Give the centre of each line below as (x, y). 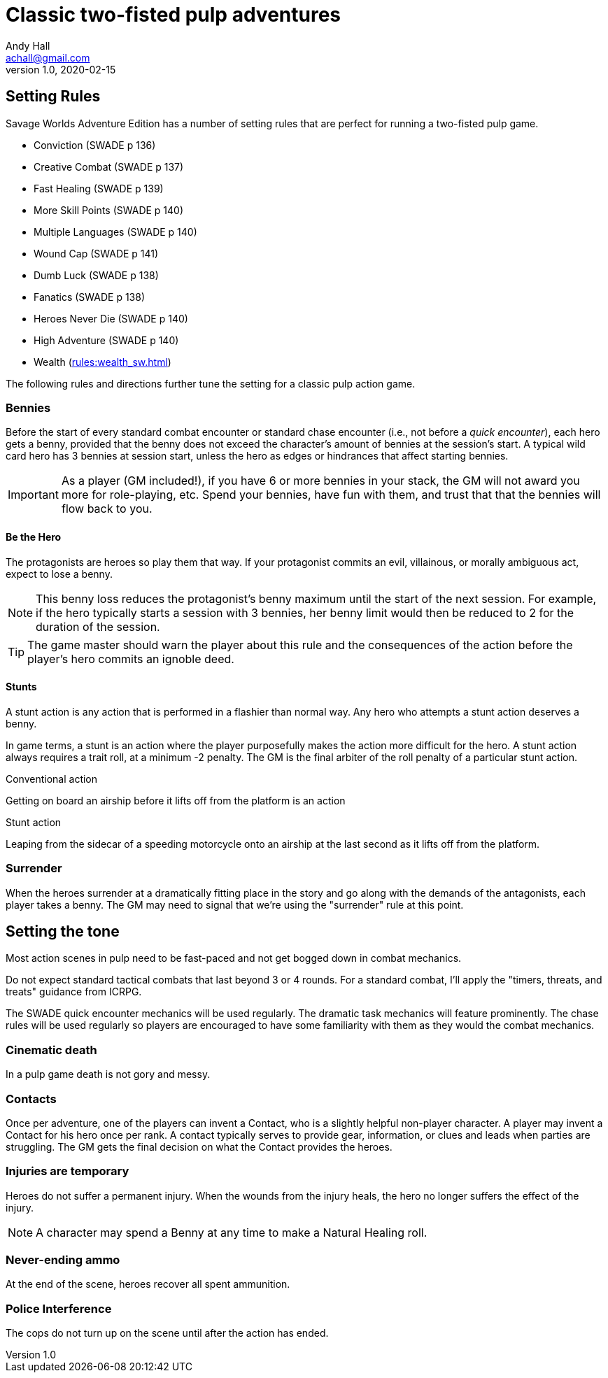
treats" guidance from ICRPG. (74, 992)
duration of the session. (98, 626)
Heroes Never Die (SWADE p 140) (111, 318)
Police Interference (59, 1308)
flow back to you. (107, 509)
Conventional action (52, 779)
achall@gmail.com (48, 57)
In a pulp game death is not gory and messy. (108, 1074)
